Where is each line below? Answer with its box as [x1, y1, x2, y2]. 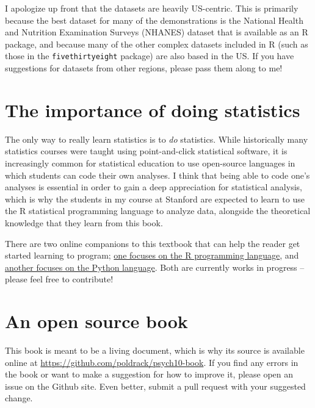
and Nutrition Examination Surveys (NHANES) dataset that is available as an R [5, 26, 308, 38]
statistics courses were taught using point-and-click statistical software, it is [5, 145, 288, 157]
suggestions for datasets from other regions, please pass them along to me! [5, 62, 283, 74]
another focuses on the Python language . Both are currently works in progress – [5, 260, 305, 273]
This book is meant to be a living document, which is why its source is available [5, 344, 305, 356]
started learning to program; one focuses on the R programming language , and [5, 249, 299, 262]
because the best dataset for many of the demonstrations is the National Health [5, 13, 303, 26]
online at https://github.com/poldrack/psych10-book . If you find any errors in [5, 356, 299, 368]
